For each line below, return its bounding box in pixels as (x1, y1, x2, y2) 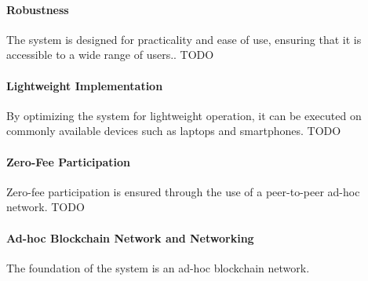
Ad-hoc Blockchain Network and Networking (6, 229, 254, 246)
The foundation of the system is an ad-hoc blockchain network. (6, 259, 310, 276)
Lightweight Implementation (6, 77, 163, 93)
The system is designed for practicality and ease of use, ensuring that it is (6, 31, 362, 47)
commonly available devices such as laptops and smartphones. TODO (6, 122, 341, 139)
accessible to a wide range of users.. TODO (6, 46, 214, 63)
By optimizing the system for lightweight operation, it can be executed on (6, 107, 362, 123)
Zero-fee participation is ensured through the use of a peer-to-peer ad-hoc (6, 183, 360, 199)
